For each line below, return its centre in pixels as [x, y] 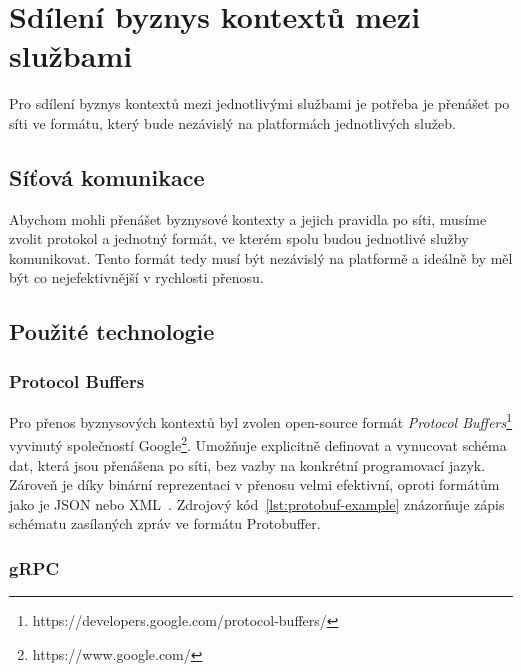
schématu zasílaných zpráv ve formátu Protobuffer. [165, 523]
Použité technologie [112, 331]
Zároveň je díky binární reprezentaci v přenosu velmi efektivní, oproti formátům [254, 484]
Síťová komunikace [107, 176]
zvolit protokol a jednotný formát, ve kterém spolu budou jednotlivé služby [239, 238]
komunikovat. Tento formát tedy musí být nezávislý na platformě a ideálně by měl [261, 257]
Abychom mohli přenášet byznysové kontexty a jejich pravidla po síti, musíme [248, 218]
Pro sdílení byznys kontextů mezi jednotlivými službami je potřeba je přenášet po [259, 103]
